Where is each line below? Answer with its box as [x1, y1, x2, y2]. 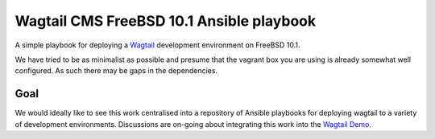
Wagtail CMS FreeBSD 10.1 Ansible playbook [14, 12, 317, 30]
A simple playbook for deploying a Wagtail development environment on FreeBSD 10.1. [14, 40, 300, 50]
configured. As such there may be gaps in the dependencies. [14, 66, 217, 76]
